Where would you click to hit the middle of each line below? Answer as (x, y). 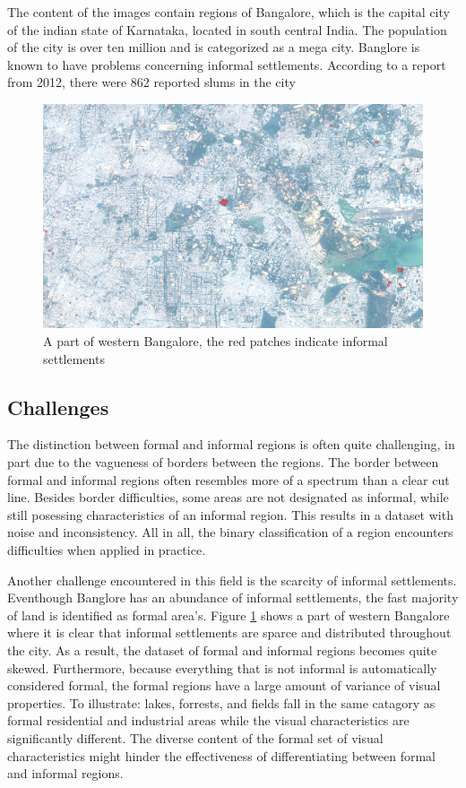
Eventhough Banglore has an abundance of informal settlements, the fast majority (233, 597)
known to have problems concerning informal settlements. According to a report (227, 64)
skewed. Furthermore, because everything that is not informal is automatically (222, 667)
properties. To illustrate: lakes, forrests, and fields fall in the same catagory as (221, 702)
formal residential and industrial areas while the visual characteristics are (208, 720)
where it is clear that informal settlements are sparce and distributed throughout (229, 632)
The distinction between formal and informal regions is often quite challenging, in (231, 444)
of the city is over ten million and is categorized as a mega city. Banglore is (214, 47)
